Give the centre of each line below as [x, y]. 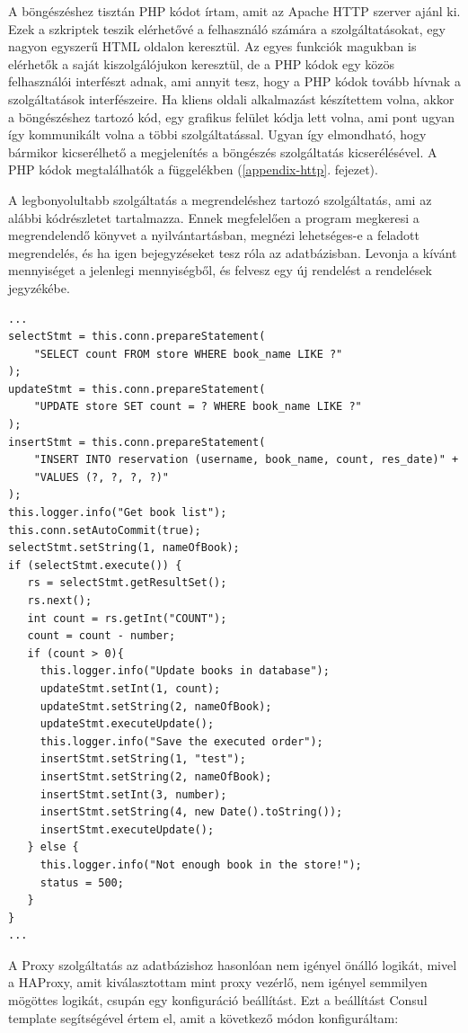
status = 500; [82, 882]
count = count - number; [102, 636]
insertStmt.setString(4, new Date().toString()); [191, 812]
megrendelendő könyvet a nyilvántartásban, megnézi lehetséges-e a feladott [214, 235]
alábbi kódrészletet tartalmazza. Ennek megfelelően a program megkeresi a [214, 217]
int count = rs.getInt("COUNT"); [127, 618]
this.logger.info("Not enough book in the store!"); [201, 864]
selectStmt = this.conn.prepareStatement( [137, 337]
